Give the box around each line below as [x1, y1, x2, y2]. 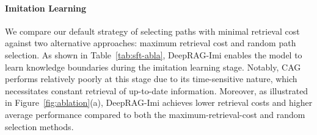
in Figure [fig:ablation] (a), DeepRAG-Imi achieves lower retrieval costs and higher [5, 96, 313, 109]
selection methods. [5, 120, 74, 133]
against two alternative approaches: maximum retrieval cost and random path [5, 36, 296, 49]
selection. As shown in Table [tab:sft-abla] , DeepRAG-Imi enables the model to [5, 48, 302, 61]
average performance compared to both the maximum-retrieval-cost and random [5, 108, 305, 120]
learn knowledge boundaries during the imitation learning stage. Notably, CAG [5, 60, 301, 73]
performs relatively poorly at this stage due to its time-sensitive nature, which [5, 72, 297, 85]
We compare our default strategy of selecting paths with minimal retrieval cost [5, 24, 300, 37]
